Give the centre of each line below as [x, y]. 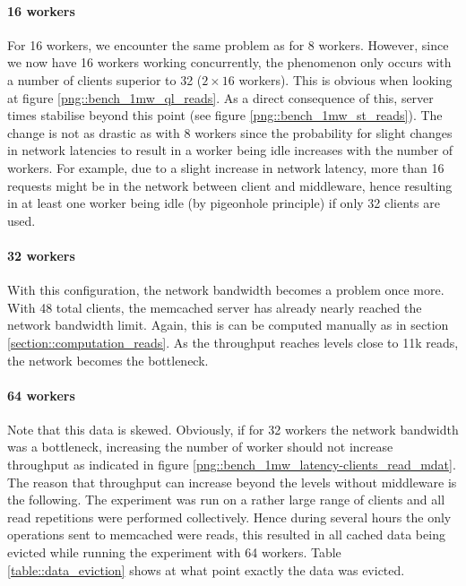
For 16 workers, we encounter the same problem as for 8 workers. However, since [228, 44]
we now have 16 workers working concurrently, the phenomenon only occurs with [229, 62]
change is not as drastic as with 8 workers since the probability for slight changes [230, 132]
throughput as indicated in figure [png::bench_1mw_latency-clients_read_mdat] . [232, 465]
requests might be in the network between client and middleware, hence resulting [230, 185]
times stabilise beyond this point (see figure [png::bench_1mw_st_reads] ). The [225, 115]
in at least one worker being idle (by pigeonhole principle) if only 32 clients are [224, 203]
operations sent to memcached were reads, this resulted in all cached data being [226, 534]
